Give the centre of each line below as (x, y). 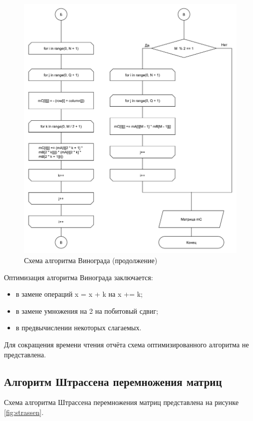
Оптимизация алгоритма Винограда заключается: (79, 277)
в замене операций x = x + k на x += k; (79, 294)
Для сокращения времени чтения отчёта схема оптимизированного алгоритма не (126, 344)
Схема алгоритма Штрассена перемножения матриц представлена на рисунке (121, 402)
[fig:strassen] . (24, 412)
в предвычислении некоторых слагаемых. (79, 328)
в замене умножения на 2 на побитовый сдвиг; (87, 310)
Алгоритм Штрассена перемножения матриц (113, 381)
